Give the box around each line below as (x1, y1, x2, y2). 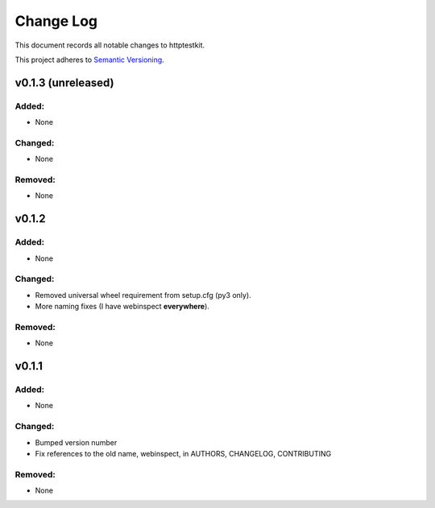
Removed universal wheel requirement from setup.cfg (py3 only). (35, 290, 251, 299)
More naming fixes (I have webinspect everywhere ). (35, 302, 209, 312)
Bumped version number (35, 437, 118, 447)
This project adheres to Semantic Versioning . (14, 55, 164, 64)
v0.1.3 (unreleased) (14, 76, 114, 89)
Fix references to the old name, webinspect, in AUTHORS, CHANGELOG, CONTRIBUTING (35, 448, 332, 458)
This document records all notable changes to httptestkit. (14, 40, 205, 50)
